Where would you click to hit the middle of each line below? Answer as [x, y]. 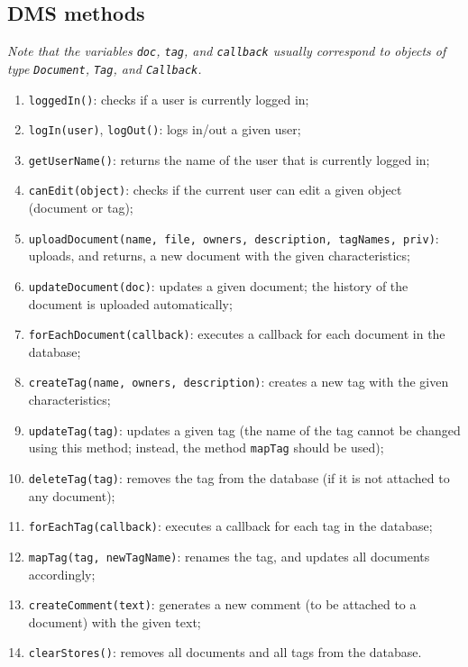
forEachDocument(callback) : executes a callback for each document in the [237, 334]
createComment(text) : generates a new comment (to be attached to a [222, 604]
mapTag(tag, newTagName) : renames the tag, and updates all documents [229, 556]
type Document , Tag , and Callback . [105, 68]
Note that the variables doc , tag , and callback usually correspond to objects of [227, 51]
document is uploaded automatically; [130, 303]
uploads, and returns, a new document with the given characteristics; [219, 256]
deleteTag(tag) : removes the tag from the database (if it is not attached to [239, 478]
